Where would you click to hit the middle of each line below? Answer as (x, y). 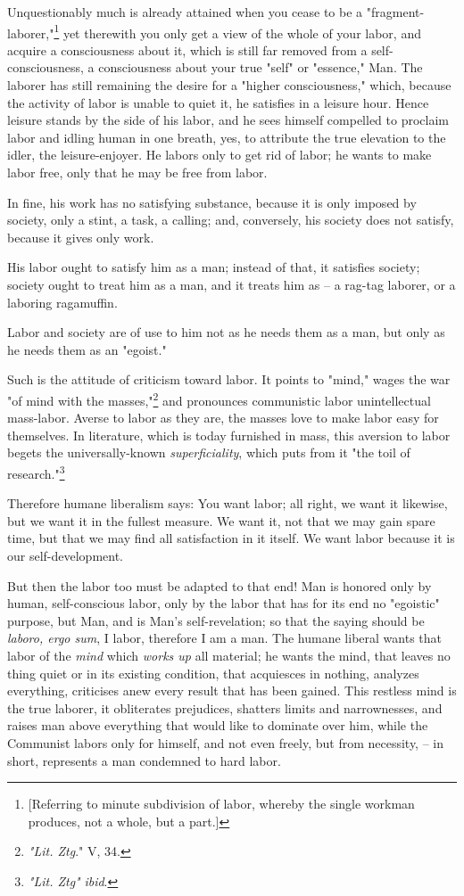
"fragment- (395, 12)
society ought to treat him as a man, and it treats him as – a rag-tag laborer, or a (232, 284)
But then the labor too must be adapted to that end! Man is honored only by (220, 585)
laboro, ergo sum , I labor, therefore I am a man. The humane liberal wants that (224, 638)
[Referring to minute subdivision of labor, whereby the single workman (221, 804)
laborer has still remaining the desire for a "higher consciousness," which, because (229, 85)
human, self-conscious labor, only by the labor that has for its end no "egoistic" (224, 603)
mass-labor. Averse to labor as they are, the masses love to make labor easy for (223, 418)
